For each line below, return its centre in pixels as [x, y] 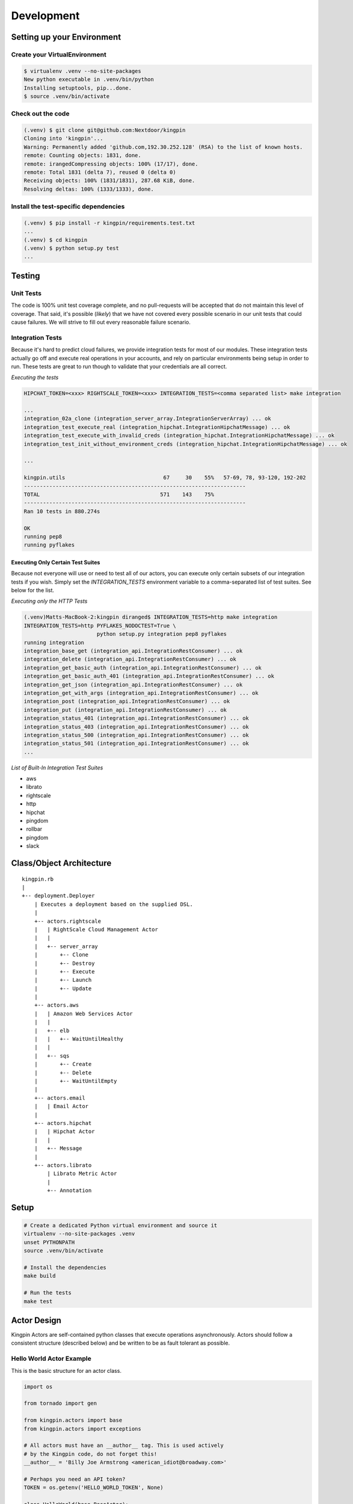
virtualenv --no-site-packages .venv [79, 1234]
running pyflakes [49, 545]
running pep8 [43, 536]
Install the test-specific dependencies [68, 206]
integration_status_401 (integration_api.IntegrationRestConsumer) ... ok [137, 718]
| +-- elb [52, 1031]
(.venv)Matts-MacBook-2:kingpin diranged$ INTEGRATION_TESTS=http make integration [151, 617]
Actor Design [36, 1320]
